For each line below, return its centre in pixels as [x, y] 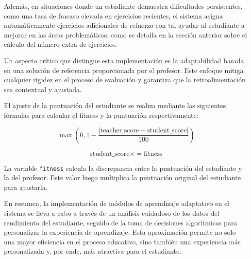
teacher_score [120, 131]
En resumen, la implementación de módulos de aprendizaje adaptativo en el [117, 203]
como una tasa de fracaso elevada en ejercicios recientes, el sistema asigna [113, 15]
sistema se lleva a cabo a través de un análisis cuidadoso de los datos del [112, 213]
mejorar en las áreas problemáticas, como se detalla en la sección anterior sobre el [125, 34]
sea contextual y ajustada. [43, 89]
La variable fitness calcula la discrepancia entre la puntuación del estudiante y [123, 168]
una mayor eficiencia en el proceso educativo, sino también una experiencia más [122, 241]
